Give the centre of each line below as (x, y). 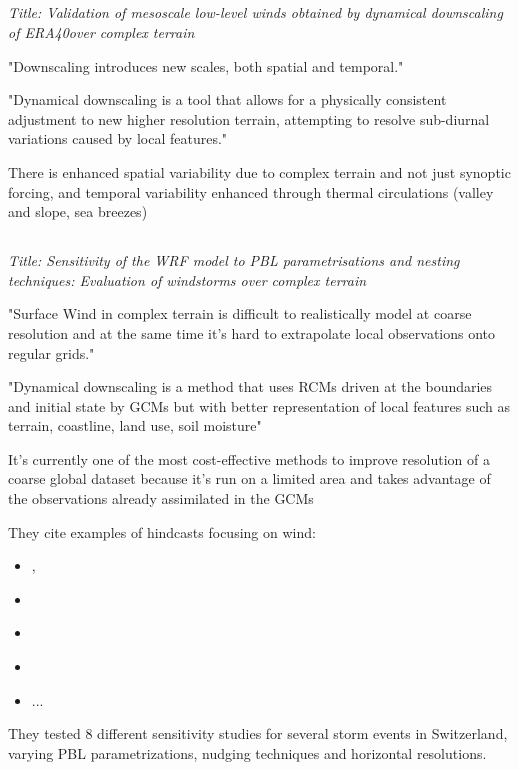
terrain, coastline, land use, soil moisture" (135, 425)
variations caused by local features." (118, 138)
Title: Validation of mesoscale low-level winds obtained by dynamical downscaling (255, 12)
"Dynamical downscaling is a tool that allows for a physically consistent (227, 99)
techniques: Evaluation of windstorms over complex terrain (187, 279)
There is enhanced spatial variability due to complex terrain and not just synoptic (259, 171)
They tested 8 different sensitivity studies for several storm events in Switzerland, (258, 733)
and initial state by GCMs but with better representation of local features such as (259, 405)
